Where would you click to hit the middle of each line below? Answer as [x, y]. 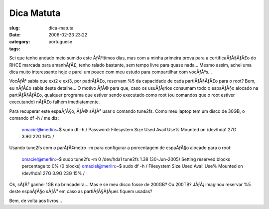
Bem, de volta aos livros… [36, 201]
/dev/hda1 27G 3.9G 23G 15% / [53, 173]
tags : [15, 49]
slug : [14, 28]
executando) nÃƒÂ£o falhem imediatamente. [55, 102]
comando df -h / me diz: [34, 118]
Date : [15, 34]
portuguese [60, 42]
